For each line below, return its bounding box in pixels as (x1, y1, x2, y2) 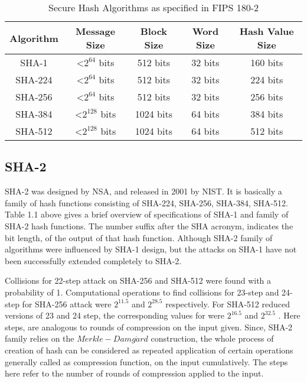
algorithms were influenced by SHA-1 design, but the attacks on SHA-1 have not (5, 243, 297, 255)
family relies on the (5, 332, 74, 345)
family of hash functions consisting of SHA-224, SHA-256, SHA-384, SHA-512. (5, 196, 288, 209)
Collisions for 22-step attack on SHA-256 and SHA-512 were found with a (5, 274, 272, 287)
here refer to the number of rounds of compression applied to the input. (5, 367, 264, 379)
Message (76, 24, 116, 38)
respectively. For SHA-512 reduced (165, 297, 290, 310)
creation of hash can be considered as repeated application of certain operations (5, 343, 293, 356)
